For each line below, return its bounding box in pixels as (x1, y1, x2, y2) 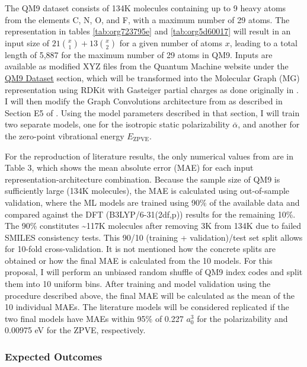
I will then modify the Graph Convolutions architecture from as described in (5, 95, 283, 107)
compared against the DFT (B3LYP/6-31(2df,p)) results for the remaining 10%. (5, 208, 296, 220)
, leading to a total (229, 36, 298, 49)
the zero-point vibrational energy (5, 129, 124, 142)
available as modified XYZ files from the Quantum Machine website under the (5, 60, 289, 72)
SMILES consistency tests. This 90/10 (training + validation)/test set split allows (5, 231, 303, 243)
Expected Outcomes (5, 349, 103, 363)
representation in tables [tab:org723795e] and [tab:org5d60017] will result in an (5, 25, 291, 37)
